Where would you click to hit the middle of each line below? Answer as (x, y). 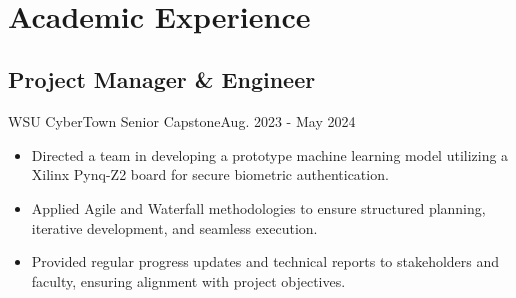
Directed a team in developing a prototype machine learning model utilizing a (270, 154)
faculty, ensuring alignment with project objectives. (188, 280)
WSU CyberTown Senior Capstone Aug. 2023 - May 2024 (182, 121)
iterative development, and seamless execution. (174, 227)
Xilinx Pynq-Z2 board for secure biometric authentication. (210, 174)
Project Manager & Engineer (162, 79)
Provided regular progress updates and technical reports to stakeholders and (265, 261)
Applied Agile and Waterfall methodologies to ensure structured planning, (258, 207)
